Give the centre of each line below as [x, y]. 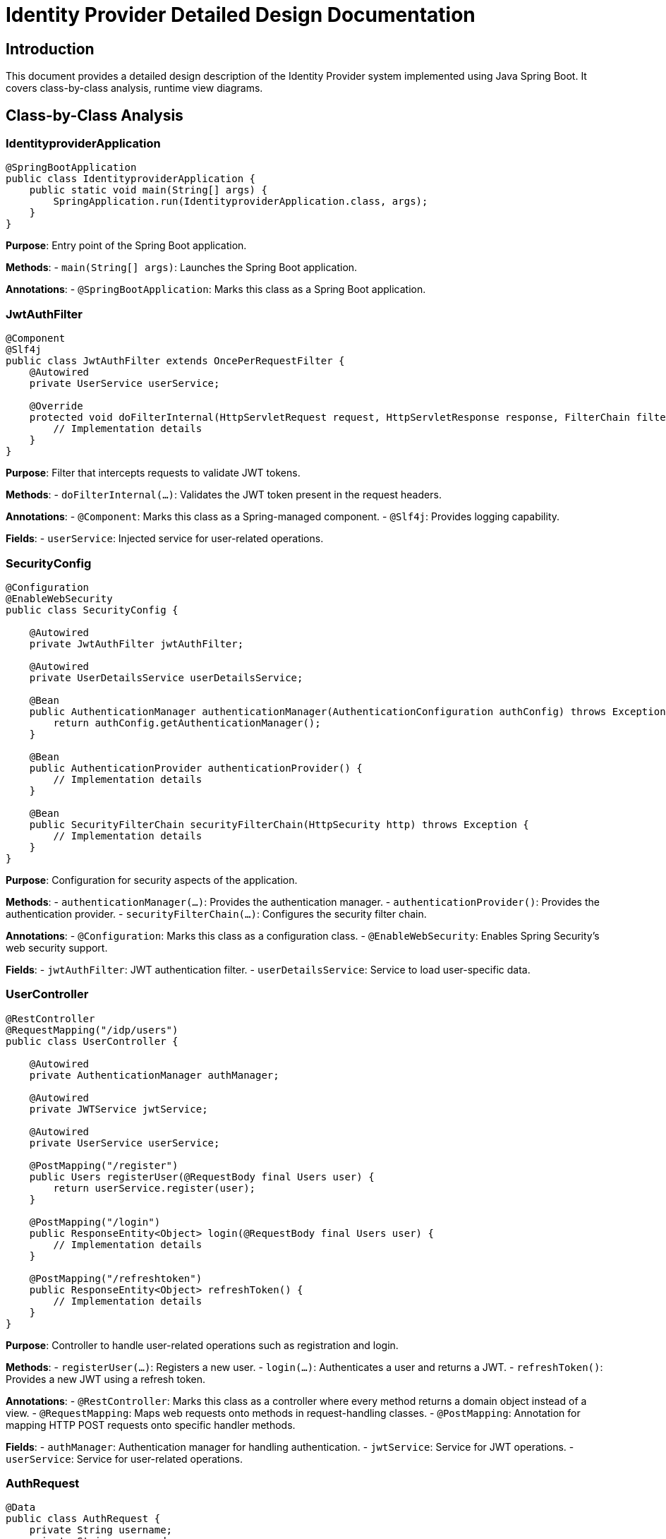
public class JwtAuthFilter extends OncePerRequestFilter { [175, 361]
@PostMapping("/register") [104, 1165]
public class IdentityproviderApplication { [131, 179]
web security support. [57, 947]
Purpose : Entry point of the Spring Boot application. [126, 246]
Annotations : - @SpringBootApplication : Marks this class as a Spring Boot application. [216, 289]
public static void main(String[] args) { [148, 190]
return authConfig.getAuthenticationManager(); [187, 723]
